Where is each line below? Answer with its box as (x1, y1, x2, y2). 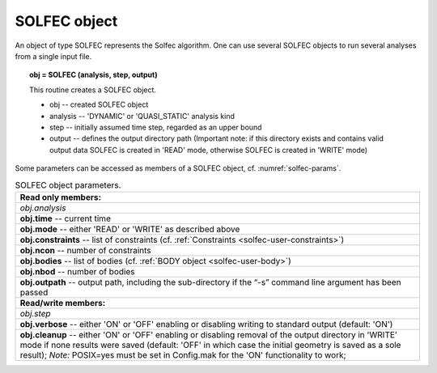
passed (19, 286, 49, 298)
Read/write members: (19, 297, 106, 308)
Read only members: (19, 191, 101, 202)
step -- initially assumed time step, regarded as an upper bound (49, 122, 262, 132)
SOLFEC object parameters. (15, 179, 121, 190)
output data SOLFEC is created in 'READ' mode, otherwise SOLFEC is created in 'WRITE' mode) (49, 145, 368, 155)
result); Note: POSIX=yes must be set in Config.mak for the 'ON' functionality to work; (19, 349, 347, 360)
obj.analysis (19, 202, 66, 214)
